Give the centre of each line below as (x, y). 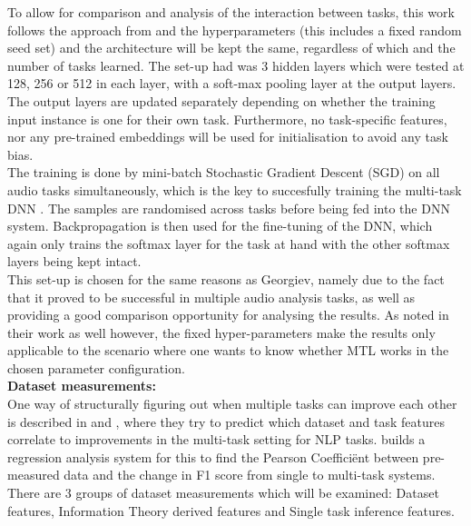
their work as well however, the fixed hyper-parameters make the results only (221, 332)
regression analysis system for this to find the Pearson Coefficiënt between (213, 457)
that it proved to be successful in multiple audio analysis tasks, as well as (211, 297)
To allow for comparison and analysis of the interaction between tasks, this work (231, 12)
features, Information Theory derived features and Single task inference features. (231, 510)
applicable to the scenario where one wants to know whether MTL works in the (228, 350)
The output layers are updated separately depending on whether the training (221, 100)
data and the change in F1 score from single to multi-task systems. (250, 475)
